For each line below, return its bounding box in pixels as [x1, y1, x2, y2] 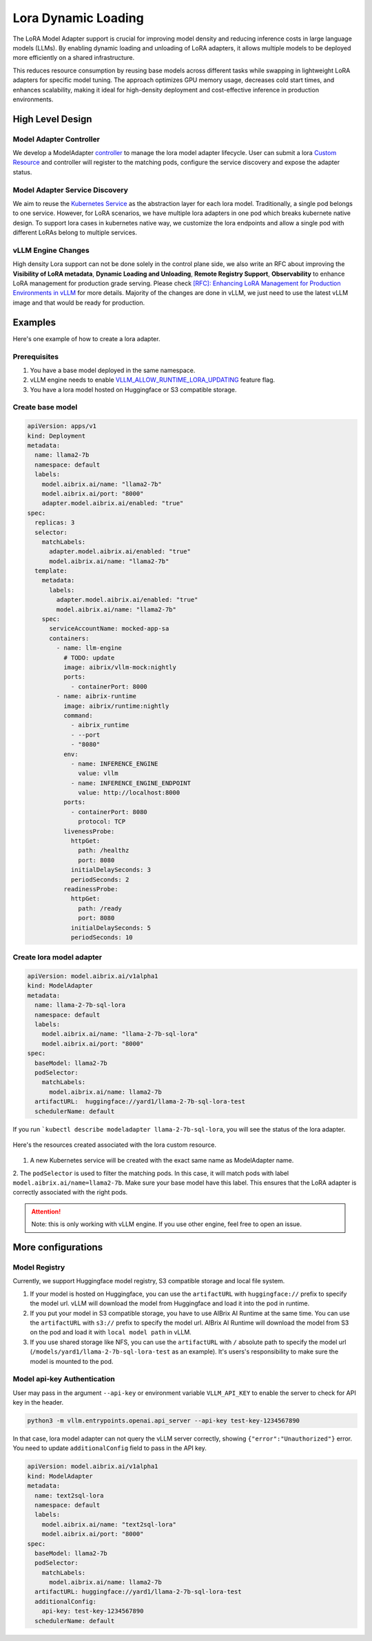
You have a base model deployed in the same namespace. [30, 366, 196, 374]
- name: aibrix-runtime [56, 693, 137, 700]
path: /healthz [78, 846, 130, 855]
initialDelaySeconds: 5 [70, 924, 152, 932]
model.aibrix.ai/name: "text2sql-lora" [41, 1520, 177, 1528]
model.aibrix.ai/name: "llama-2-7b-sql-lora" [41, 1030, 198, 1038]
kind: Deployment [27, 431, 86, 440]
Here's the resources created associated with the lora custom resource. [12, 1141, 217, 1149]
